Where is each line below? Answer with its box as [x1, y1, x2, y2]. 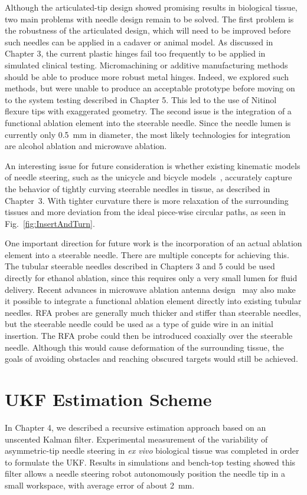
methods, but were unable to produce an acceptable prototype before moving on [5, 82, 295, 94]
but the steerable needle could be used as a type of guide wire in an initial [5, 318, 273, 330]
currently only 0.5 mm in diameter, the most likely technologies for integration [5, 128, 290, 140]
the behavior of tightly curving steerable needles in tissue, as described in [5, 182, 270, 194]
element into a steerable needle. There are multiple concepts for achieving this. [5, 248, 289, 260]
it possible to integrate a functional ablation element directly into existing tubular [5, 295, 302, 307]
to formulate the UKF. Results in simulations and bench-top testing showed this [5, 456, 296, 468]
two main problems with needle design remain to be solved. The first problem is [5, 12, 294, 25]
